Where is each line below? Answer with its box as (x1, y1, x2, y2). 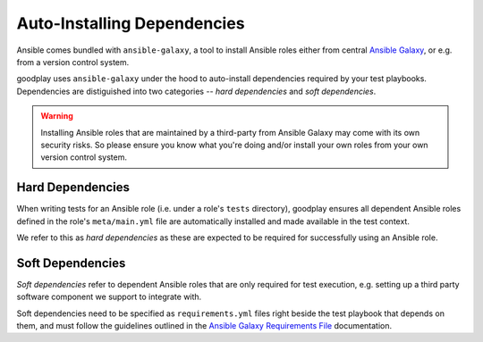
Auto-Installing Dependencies (16, 13, 245, 33)
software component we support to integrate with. (16, 291, 202, 303)
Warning (40, 111, 73, 121)
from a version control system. (16, 56, 130, 67)
